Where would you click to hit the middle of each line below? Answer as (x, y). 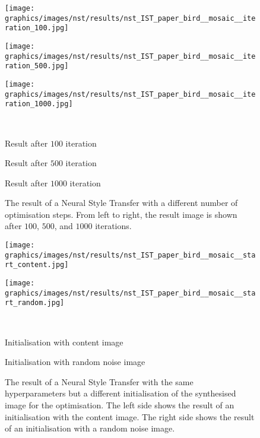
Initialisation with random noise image (75, 362)
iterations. (113, 226)
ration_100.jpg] (37, 28)
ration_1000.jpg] (39, 104)
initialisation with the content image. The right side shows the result (130, 416)
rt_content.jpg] (37, 265)
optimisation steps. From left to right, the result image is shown (121, 214)
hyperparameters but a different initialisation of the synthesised (121, 393)
